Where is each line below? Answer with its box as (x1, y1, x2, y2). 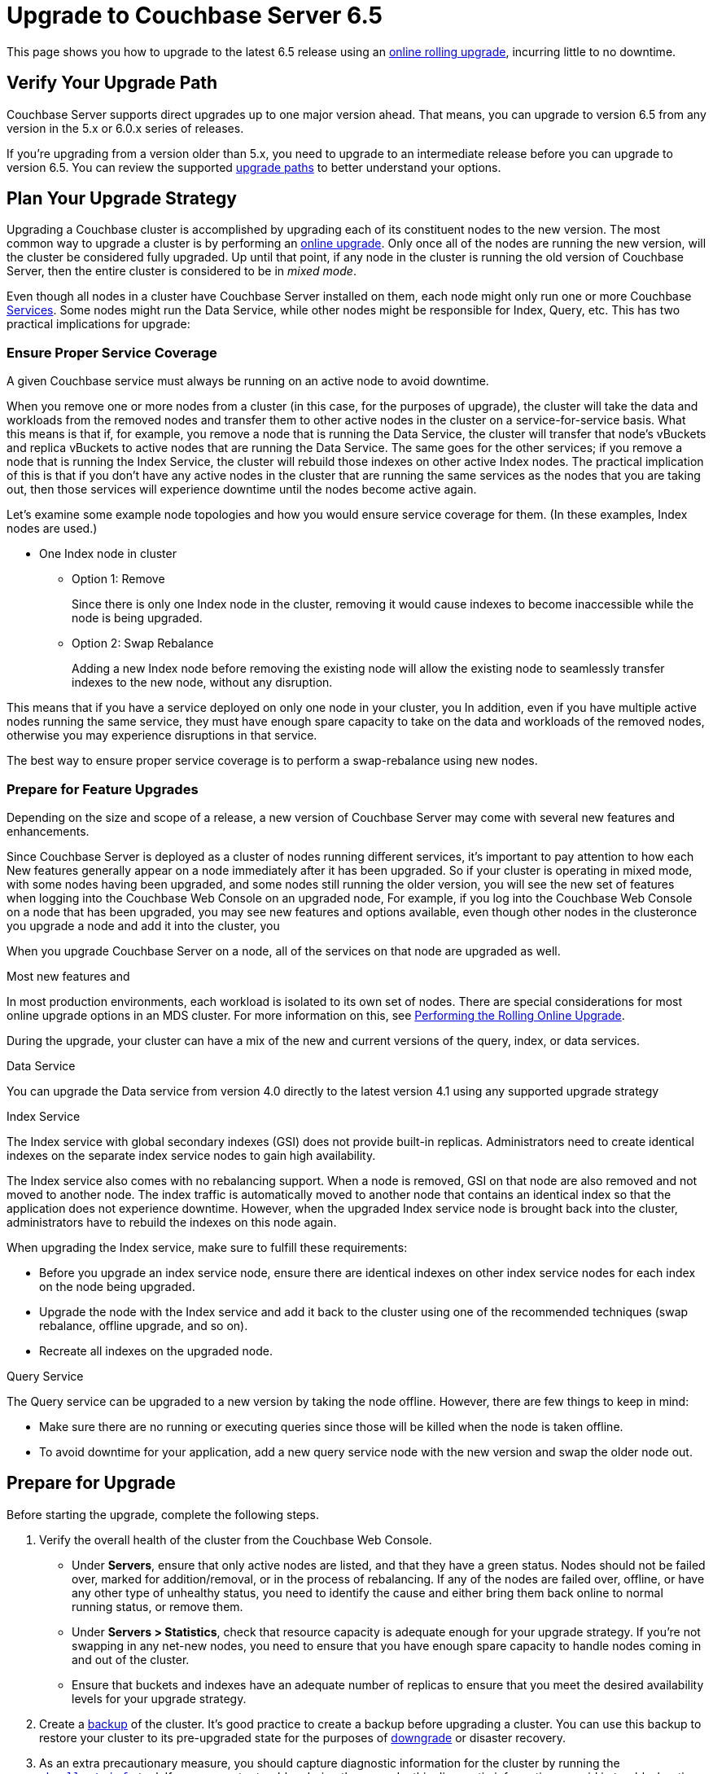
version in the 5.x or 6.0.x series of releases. (7, 121, 244, 135)
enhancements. (7, 823, 90, 838)
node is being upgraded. (72, 611, 203, 626)
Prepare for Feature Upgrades (7, 780, 199, 797)
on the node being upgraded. (39, 1279, 195, 1293)
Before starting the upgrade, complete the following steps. (7, 1507, 320, 1522)
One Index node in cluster (39, 547, 177, 561)
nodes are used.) (7, 521, 98, 536)
